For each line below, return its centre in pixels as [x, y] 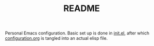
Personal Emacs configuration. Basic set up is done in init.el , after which [77, 33]
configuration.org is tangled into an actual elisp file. [56, 38]
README [82, 8]
